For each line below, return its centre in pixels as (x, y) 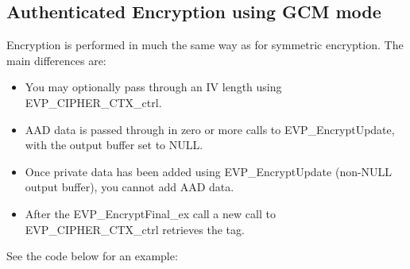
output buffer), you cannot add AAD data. (130, 187)
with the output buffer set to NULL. (114, 145)
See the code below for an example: (92, 256)
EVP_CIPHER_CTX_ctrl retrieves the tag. (135, 229)
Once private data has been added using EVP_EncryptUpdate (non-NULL (209, 171)
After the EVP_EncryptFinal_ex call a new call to (150, 213)
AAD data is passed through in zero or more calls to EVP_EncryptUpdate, (210, 129)
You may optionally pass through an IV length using (153, 87)
